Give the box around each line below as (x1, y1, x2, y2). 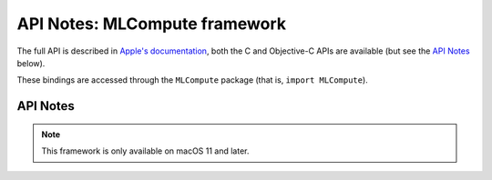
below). (16, 57, 46, 68)
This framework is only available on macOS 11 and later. (41, 145, 250, 156)
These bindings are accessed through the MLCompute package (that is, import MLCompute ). (16, 75, 368, 85)
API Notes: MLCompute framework (16, 14, 287, 34)
